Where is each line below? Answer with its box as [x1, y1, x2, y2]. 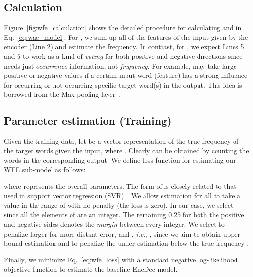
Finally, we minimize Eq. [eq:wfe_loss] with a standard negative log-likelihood [4, 254, 238, 264]
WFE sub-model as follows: [4, 164, 86, 174]
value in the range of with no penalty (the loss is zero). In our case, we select [4, 200, 234, 210]
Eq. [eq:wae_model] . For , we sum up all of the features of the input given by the [4, 32, 248, 42]
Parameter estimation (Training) [4, 113, 172, 128]
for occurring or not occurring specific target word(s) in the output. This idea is [4, 79, 242, 90]
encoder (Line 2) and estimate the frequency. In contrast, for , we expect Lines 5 [4, 41, 244, 52]
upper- [223, 228, 243, 239]
